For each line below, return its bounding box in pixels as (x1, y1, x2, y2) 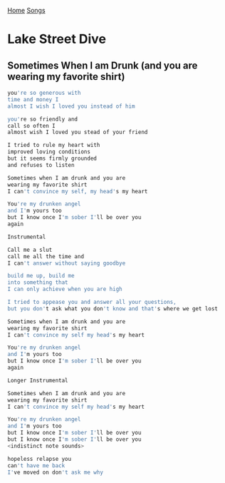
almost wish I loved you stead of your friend (7, 128, 148, 136)
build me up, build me (7, 273, 75, 280)
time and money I (7, 96, 59, 103)
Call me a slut (7, 246, 53, 253)
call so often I (7, 122, 56, 129)
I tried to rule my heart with (7, 142, 100, 149)
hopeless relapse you (7, 455, 72, 462)
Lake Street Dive (7, 31, 107, 47)
